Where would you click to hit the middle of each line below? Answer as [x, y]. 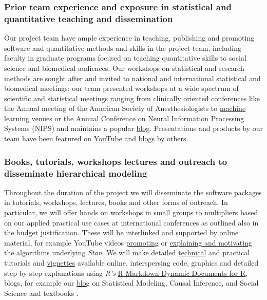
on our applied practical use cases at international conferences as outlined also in [131, 222]
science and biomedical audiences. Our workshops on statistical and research [124, 68]
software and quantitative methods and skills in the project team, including [123, 48]
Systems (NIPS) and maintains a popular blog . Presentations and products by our [133, 128]
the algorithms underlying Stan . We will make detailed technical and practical [127, 252]
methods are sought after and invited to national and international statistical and [132, 78]
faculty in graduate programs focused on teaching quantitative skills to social [125, 58]
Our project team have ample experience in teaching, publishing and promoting [129, 38]
